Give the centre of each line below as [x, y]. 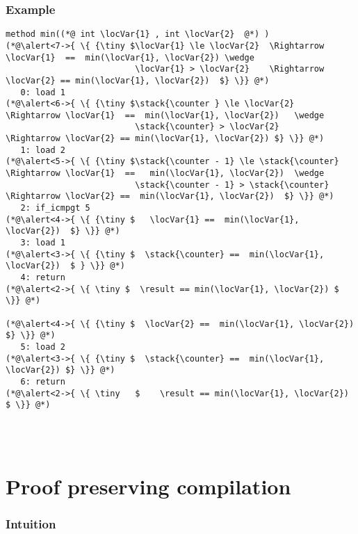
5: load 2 [43, 347]
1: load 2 [43, 150]
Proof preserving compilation [148, 486]
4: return [43, 277]
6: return [43, 381]
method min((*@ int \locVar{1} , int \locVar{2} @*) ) [138, 34]
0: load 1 [43, 92]
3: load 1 [43, 243]
